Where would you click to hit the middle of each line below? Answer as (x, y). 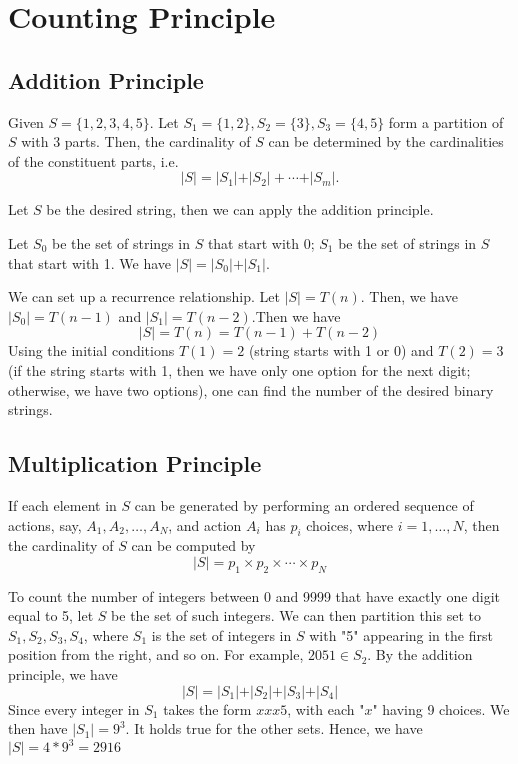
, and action (205, 524)
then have (38, 728)
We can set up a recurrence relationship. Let (144, 296)
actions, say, (45, 524)
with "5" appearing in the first (401, 634)
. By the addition (420, 654)
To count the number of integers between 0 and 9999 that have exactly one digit (254, 595)
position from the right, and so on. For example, (156, 654)
